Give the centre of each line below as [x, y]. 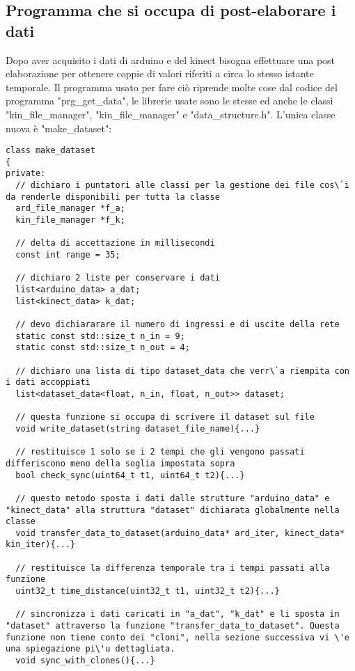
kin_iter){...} [41, 545]
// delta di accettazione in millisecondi [115, 243]
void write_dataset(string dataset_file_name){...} [138, 428]
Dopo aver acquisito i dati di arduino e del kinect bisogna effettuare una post [171, 60]
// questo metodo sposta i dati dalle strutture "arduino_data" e [173, 498]
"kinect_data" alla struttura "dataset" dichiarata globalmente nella [173, 510]
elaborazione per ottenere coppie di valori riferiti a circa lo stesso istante [160, 73]
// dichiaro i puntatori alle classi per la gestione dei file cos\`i [182, 185]
